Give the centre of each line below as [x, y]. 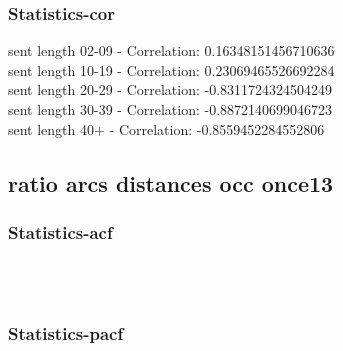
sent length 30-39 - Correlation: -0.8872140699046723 [170, 109]
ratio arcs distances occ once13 [171, 182]
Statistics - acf [60, 231]
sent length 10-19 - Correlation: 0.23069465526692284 [171, 69]
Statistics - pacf [66, 333]
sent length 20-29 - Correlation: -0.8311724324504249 [170, 89]
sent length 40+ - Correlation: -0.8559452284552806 [166, 128]
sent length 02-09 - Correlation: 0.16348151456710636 [171, 50]
